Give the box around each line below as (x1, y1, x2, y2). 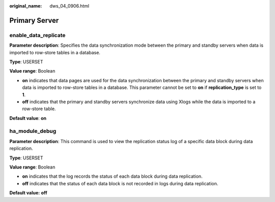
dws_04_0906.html (49, 3, 89, 9)
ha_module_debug (9, 127, 57, 134)
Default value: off (9, 190, 48, 196)
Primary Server (9, 16, 59, 25)
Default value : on (9, 115, 47, 121)
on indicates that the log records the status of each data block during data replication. (22, 173, 203, 180)
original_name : (9, 3, 42, 9)
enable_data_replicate (9, 31, 66, 39)
